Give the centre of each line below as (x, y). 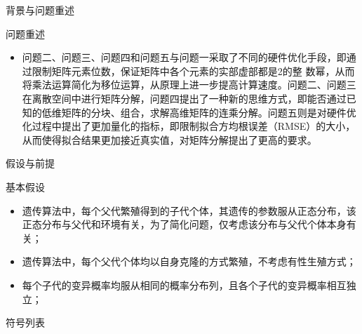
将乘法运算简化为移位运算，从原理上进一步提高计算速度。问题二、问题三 (189, 85)
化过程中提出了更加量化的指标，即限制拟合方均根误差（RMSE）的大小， (189, 126)
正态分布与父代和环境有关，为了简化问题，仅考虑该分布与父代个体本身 (184, 224)
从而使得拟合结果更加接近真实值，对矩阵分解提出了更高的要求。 (169, 139)
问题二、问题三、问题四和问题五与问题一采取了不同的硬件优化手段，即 (184, 57)
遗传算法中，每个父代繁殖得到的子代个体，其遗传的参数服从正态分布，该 (189, 210)
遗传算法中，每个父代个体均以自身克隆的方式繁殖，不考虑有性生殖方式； (189, 261)
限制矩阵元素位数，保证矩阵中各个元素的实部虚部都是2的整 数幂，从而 (193, 71)
